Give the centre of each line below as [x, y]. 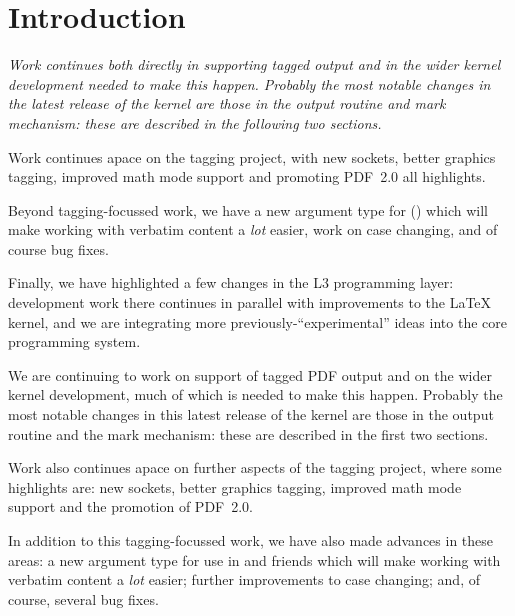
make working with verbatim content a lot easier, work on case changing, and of [253, 229]
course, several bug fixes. [83, 598]
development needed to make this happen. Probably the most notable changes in [249, 83]
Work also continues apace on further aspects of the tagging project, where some [255, 467]
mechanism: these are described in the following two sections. [195, 122]
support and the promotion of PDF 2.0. [131, 506]
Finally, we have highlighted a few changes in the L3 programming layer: [231, 282]
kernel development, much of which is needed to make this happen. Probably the [255, 394]
